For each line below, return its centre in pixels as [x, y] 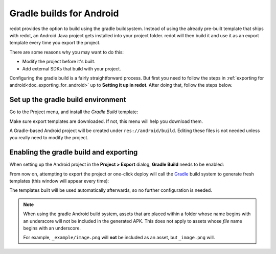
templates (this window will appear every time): [59, 181]
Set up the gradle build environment [68, 100]
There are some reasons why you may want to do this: [67, 52]
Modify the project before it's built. [59, 62]
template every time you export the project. [55, 43]
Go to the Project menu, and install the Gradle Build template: [74, 112]
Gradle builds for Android [64, 13]
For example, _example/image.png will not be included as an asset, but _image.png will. [119, 238]
